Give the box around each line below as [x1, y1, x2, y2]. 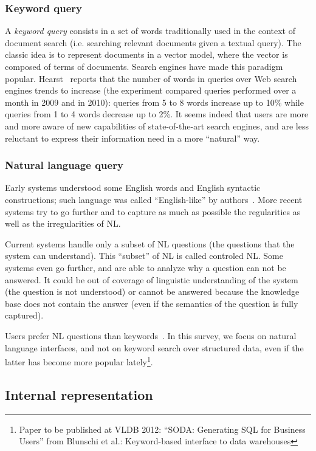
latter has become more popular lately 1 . [5, 354, 153, 368]
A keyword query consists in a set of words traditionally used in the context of [5, 24, 295, 37]
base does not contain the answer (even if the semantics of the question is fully [5, 297, 298, 309]
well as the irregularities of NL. [5, 217, 121, 230]
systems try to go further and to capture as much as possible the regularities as [5, 205, 301, 218]
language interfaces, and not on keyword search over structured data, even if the [5, 341, 304, 354]
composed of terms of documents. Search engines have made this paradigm [5, 60, 283, 72]
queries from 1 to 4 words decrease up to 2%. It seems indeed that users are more [5, 108, 309, 120]
